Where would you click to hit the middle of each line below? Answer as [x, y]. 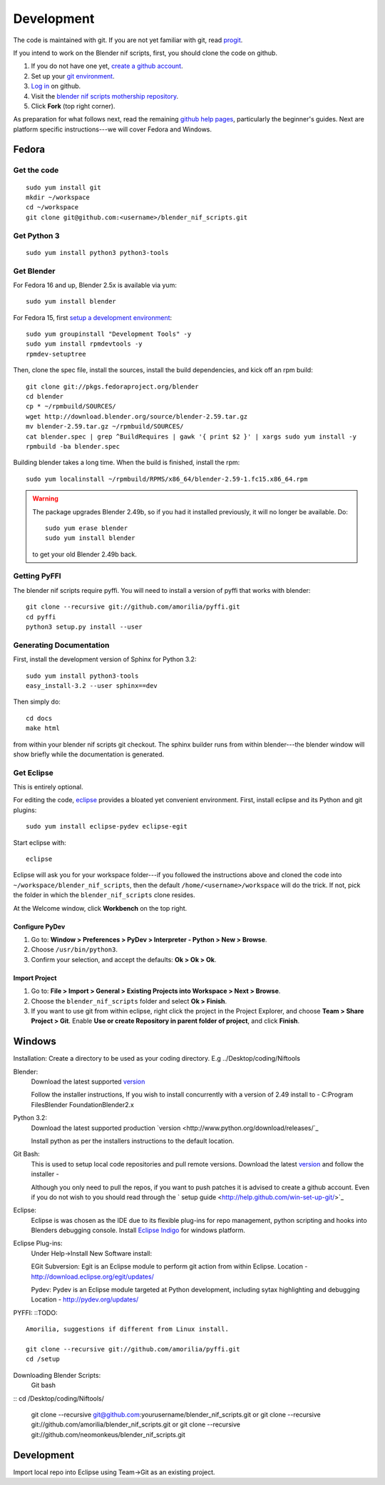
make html [43, 728]
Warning [45, 499]
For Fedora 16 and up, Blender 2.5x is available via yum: [95, 285]
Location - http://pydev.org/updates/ [85, 1299]
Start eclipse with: [40, 842]
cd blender [45, 397]
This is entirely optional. [48, 787]
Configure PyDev [39, 926]
